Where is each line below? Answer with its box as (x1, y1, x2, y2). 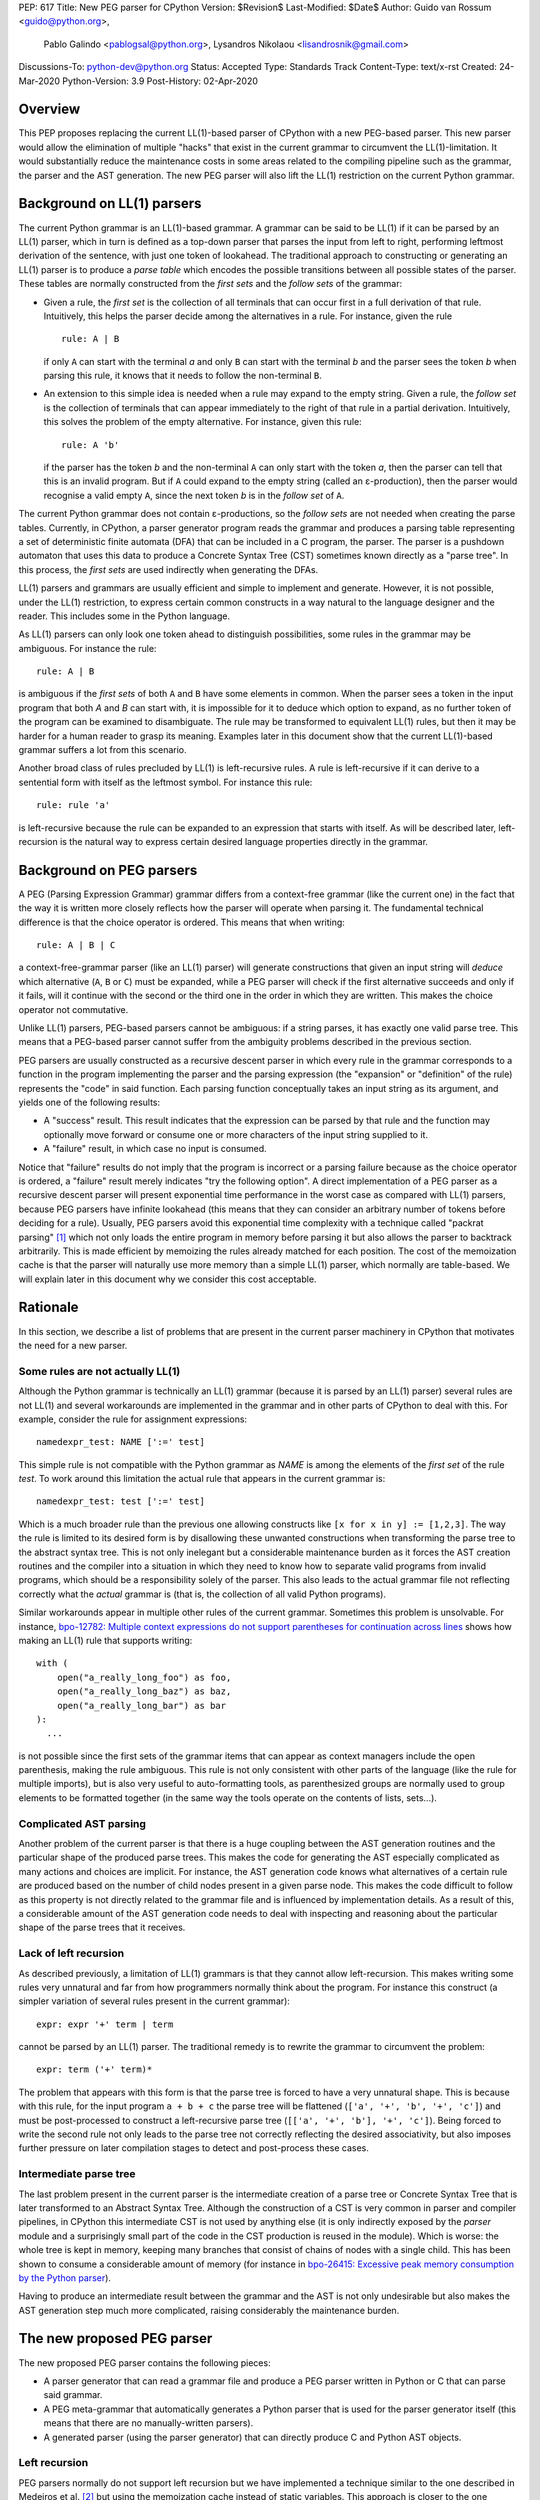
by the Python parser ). (18, 2271, 112, 2284)
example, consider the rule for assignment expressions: (18, 1413, 248, 1425)
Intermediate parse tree (18, 2167, 136, 2181)
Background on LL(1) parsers (18, 195, 202, 212)
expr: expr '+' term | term (36, 2018, 174, 2030)
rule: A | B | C (36, 940, 116, 951)
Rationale (18, 1299, 79, 1316)
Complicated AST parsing (18, 1816, 147, 1830)
